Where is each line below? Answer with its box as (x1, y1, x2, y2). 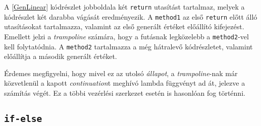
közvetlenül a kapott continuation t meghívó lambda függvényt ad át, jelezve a (4, 78, 245, 88)
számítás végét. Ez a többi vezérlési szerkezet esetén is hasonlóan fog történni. (4, 88, 245, 98)
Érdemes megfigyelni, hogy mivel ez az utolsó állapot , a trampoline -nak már (4, 68, 238, 78)
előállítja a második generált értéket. (4, 51, 117, 61)
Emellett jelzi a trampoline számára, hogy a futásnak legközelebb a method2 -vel (4, 31, 249, 41)
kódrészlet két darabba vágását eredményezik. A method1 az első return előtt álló (4, 11, 257, 22)
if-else (4, 113, 42, 124)
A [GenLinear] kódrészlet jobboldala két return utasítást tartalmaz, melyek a (4, 2, 245, 12)
